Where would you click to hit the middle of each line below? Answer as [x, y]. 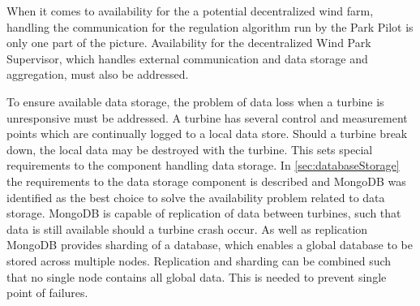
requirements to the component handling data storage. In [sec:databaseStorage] [203, 165]
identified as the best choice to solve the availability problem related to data [196, 197]
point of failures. [47, 293]
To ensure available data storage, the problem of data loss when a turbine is [195, 101]
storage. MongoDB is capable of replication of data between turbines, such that [204, 213]
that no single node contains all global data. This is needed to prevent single [197, 276]
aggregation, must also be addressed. [98, 74]
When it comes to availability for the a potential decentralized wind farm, [190, 11]
